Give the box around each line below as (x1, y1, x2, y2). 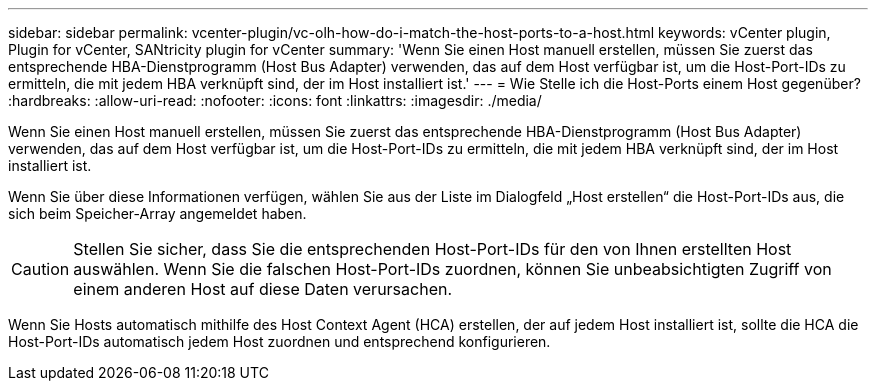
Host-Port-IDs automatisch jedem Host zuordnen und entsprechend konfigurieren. (8, 333, 551, 350)
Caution (11, 259, 70, 279)
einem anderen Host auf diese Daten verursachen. (73, 279, 453, 299)
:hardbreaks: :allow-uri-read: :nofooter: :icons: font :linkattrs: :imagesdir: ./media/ (8, 92, 542, 109)
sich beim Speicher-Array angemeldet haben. (8, 205, 307, 222)
